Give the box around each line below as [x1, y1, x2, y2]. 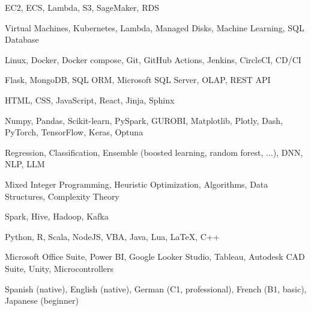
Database [5, 33, 39, 46]
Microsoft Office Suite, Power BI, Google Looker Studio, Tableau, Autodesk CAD [5, 250, 305, 263]
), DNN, [273, 146, 303, 158]
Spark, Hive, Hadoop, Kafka [5, 210, 109, 223]
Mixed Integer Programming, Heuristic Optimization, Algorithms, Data [5, 177, 268, 190]
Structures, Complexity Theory [5, 189, 119, 202]
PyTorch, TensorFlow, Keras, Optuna [5, 126, 143, 138]
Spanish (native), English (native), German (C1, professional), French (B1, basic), [5, 282, 307, 295]
